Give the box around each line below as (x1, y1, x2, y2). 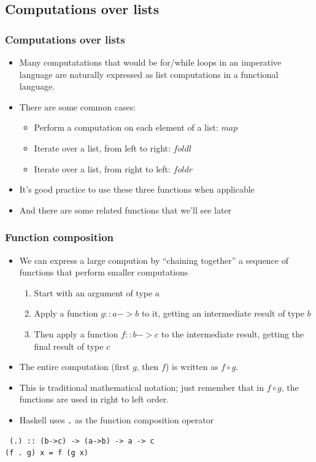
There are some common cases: (19, 100, 136, 113)
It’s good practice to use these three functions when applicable (19, 183, 255, 196)
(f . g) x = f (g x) (5, 449, 89, 458)
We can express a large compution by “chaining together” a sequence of (19, 253, 288, 266)
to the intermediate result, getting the (161, 327, 304, 340)
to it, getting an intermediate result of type (141, 307, 304, 320)
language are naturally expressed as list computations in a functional (19, 67, 279, 80)
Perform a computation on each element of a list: (34, 121, 218, 134)
